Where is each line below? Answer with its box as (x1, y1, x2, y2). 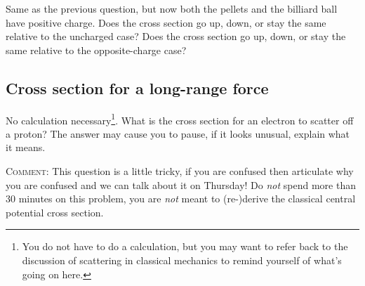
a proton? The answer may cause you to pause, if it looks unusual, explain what (6, 126, 350, 141)
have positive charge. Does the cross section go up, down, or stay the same (6, 15, 326, 30)
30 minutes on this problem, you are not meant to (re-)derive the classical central (6, 191, 356, 206)
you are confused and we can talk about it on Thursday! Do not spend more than (6, 177, 356, 192)
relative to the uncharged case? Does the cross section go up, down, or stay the (6, 29, 346, 44)
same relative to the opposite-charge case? (6, 42, 187, 57)
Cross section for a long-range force (6, 77, 269, 98)
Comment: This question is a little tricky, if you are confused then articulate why (6, 164, 354, 178)
